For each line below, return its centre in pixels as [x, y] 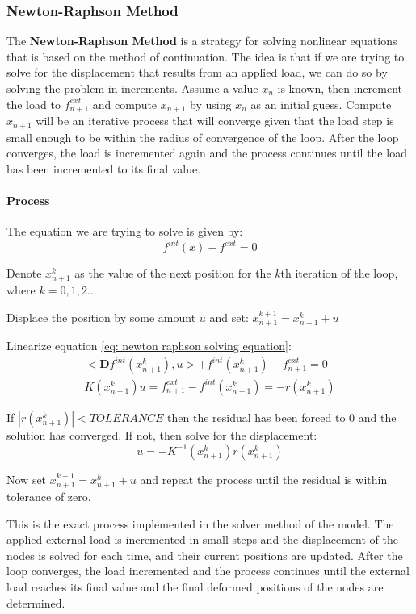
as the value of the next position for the [173, 273]
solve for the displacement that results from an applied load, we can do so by [197, 72]
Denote [24, 273]
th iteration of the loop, [339, 273]
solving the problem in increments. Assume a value [132, 88]
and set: [229, 317]
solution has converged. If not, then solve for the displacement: [162, 435]
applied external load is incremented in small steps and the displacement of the [203, 539]
